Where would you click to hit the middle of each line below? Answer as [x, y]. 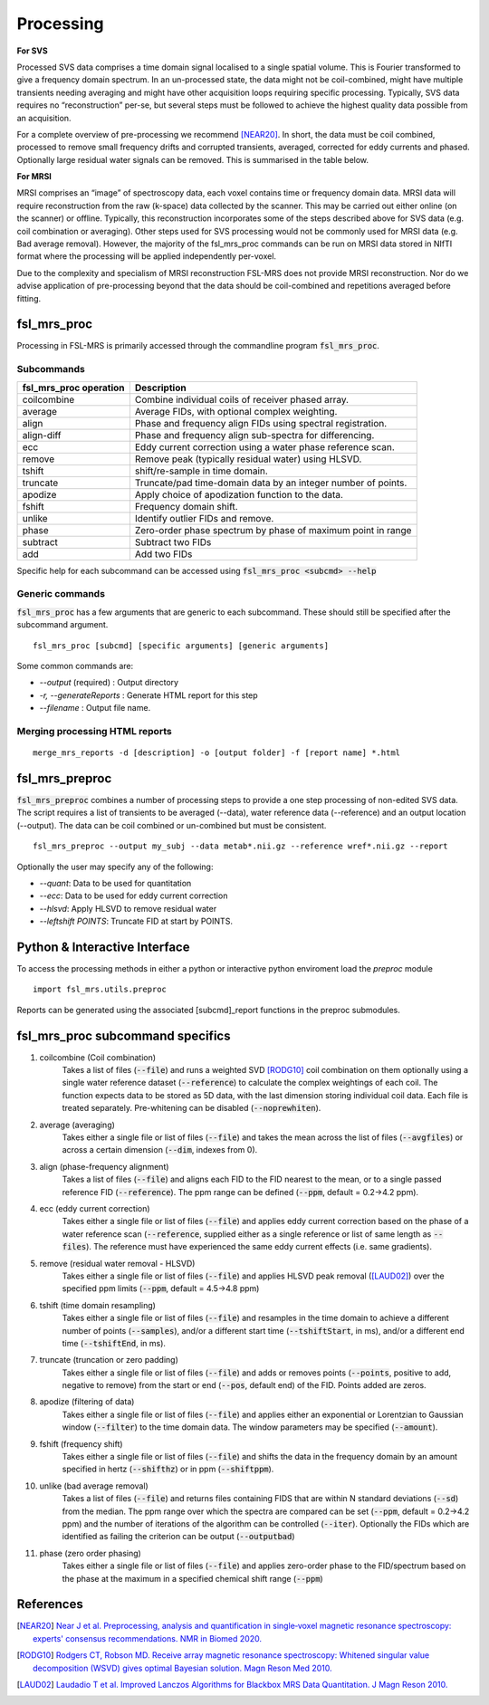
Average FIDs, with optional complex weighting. [236, 411]
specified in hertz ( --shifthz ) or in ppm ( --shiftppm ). [168, 1469]
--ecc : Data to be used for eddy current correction [134, 896]
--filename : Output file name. [95, 708]
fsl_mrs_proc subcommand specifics [124, 1035]
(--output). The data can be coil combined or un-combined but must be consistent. [172, 825]
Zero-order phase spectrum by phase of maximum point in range [273, 530]
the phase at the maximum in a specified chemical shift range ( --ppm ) [192, 1578]
